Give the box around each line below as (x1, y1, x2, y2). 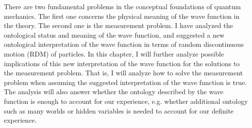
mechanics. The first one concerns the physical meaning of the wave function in (4, 11, 240, 21)
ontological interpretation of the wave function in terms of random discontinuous (4, 39, 244, 49)
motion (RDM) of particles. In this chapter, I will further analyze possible (4, 48, 224, 58)
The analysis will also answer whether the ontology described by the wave (4, 86, 223, 97)
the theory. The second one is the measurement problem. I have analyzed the (4, 20, 233, 30)
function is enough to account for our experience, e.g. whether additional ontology (4, 96, 248, 106)
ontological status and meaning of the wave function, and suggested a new (4, 29, 225, 40)
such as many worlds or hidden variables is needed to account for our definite (4, 105, 234, 115)
